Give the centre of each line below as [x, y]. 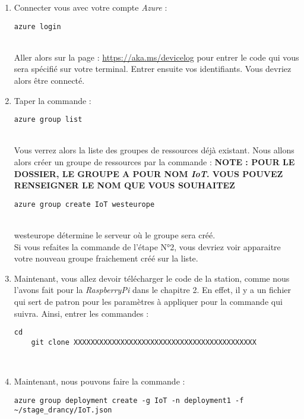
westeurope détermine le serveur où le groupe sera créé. [115, 235]
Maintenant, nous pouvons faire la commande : [99, 381]
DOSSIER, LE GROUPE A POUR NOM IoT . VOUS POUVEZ [148, 173]
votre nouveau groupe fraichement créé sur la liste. [106, 258]
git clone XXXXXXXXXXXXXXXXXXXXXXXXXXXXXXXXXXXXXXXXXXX [144, 342]
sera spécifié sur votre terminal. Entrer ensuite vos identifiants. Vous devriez [153, 69]
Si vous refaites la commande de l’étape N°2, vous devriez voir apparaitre [147, 246]
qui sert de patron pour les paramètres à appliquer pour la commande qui [148, 302]
